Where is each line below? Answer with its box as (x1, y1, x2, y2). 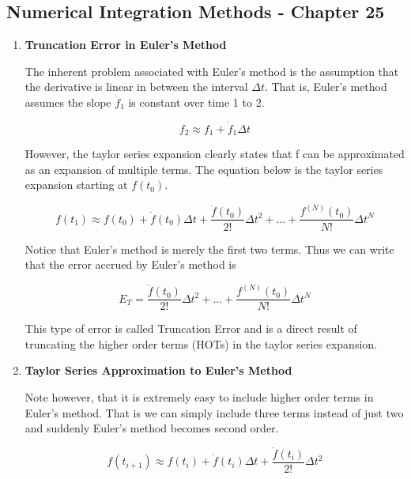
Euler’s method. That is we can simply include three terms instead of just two (25, 404, 404, 421)
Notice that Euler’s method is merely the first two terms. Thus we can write (25, 240, 394, 257)
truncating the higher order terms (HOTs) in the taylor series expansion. (25, 335, 377, 352)
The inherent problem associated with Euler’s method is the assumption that (25, 62, 399, 79)
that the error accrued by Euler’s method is (25, 256, 236, 273)
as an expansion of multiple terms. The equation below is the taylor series (25, 160, 383, 177)
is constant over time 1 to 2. (128, 93, 265, 110)
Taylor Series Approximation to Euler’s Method (25, 362, 292, 379)
